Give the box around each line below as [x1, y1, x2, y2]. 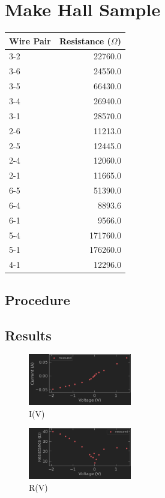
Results [5, 325, 52, 344]
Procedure [5, 290, 70, 309]
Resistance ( [59, 34, 111, 47]
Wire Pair [9, 34, 51, 47]
